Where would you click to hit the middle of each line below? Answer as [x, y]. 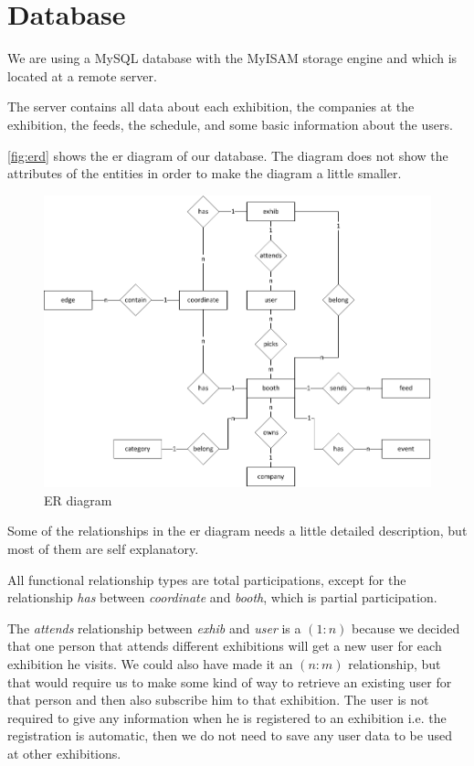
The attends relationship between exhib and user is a [154, 628]
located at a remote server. [82, 75]
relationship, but [395, 663]
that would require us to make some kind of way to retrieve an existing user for [230, 681]
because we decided [406, 628]
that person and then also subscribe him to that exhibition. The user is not [218, 700]
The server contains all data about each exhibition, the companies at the [211, 106]
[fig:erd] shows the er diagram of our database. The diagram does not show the [228, 155]
